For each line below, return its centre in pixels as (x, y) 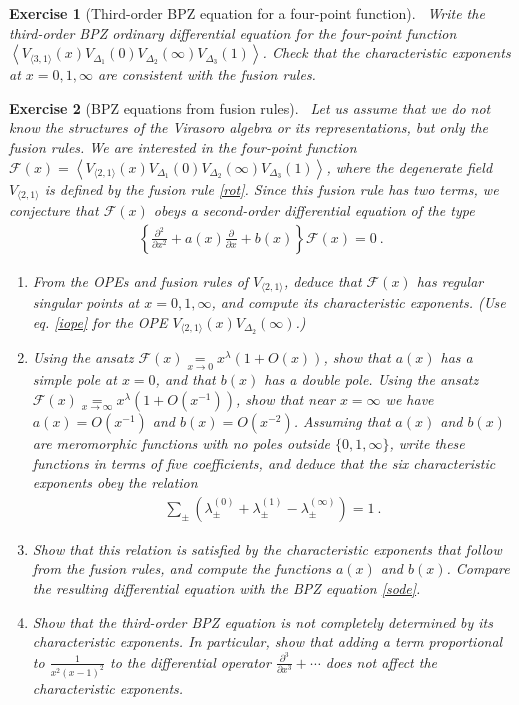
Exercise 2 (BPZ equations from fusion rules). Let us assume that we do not (250, 107)
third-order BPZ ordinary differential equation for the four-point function (233, 32)
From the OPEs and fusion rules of (140, 280)
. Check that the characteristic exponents (386, 52)
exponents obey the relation (115, 482)
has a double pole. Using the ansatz (371, 379)
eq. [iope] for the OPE (100, 321)
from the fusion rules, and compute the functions (181, 568)
